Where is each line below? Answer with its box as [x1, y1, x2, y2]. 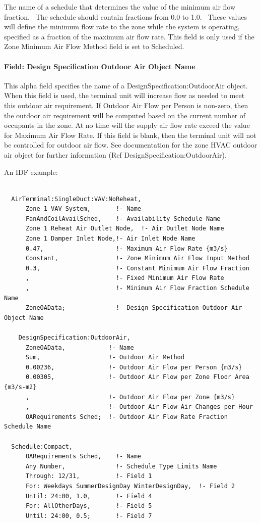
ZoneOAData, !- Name [25, 344, 134, 351]
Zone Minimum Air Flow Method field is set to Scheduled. [4, 41, 184, 52]
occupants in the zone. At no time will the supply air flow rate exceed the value [4, 120, 250, 130]
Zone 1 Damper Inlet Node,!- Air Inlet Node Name [25, 235, 195, 243]
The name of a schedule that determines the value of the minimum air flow [4, 2, 236, 12]
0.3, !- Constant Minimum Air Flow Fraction [25, 264, 249, 272]
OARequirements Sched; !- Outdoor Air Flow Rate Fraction [25, 413, 228, 420]
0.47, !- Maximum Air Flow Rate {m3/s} [25, 245, 228, 252]
